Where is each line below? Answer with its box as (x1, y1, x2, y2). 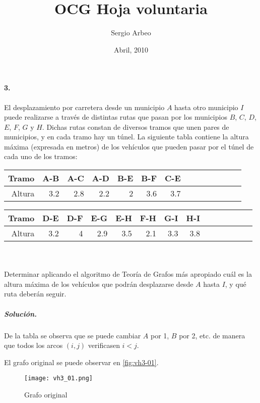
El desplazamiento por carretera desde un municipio (4, 102, 165, 112)
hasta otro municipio (174, 102, 238, 112)
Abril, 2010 (113, 44, 149, 55)
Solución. (4, 308, 37, 319)
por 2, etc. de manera (179, 330, 245, 340)
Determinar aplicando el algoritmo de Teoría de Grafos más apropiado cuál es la (4, 269, 252, 279)
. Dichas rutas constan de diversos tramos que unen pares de (42, 121, 229, 132)
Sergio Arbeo (111, 27, 151, 38)
